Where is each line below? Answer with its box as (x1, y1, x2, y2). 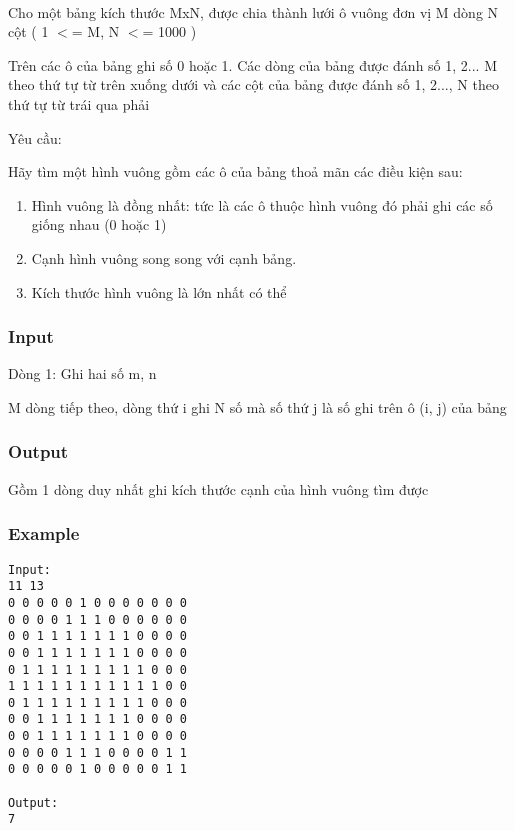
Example (8, 521, 80, 546)
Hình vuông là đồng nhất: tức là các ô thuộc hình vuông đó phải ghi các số (31, 194, 493, 215)
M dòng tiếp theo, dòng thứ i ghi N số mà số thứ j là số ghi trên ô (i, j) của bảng (8, 396, 507, 417)
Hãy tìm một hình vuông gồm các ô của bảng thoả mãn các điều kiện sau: (8, 161, 463, 182)
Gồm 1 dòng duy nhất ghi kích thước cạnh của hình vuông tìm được (8, 478, 429, 499)
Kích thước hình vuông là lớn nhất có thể (31, 281, 287, 302)
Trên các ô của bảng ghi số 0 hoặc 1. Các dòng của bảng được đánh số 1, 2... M (8, 54, 498, 75)
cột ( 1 (8, 21, 49, 42)
